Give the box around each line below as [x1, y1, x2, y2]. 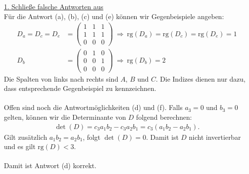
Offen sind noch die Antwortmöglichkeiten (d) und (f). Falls [4, 102, 183, 112]
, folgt [83, 131, 101, 142]
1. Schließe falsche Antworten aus [4, 1, 104, 11]
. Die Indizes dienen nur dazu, [156, 73, 246, 84]
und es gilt [4, 141, 36, 152]
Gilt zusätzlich [4, 131, 47, 142]
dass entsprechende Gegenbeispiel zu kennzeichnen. [4, 83, 156, 93]
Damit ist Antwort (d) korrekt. [4, 160, 97, 171]
